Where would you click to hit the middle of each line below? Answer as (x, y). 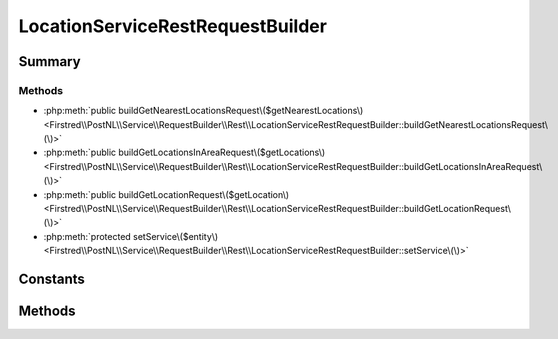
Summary (49, 61)
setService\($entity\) (176, 236)
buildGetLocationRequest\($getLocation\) (204, 194)
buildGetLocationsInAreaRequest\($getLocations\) (222, 152)
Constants (51, 279)
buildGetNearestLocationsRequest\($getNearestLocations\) (241, 111)
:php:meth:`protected (87, 236)
